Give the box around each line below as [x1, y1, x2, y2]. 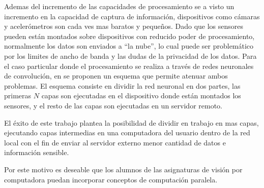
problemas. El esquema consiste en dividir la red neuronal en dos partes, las [4, 80, 241, 91]
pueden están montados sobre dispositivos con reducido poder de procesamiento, [4, 30, 255, 41]
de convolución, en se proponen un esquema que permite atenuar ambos [4, 70, 228, 81]
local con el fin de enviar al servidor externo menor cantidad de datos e [4, 137, 226, 147]
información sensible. [4, 147, 69, 158]
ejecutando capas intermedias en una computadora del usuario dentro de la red [4, 127, 250, 138]
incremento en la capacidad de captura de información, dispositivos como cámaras [4, 11, 260, 21]
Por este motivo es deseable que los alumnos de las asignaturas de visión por [4, 164, 243, 174]
